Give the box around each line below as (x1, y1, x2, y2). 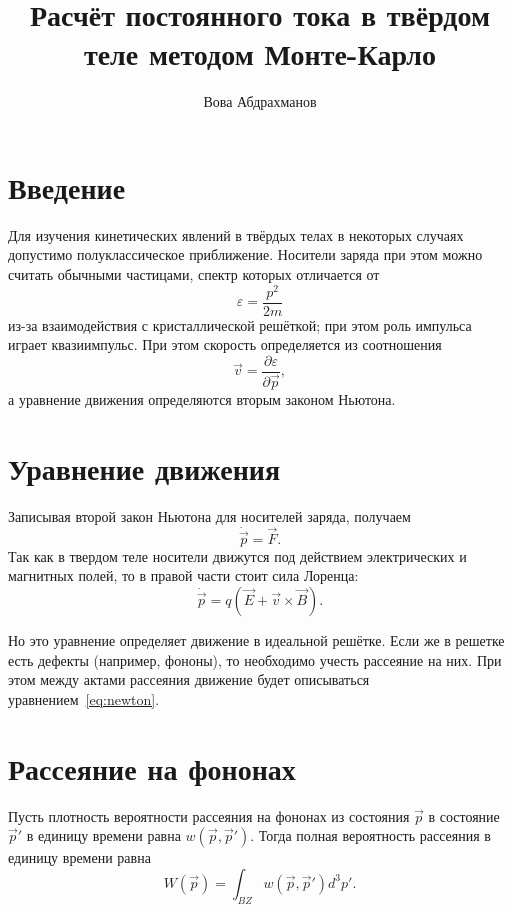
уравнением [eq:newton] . (8, 688, 160, 709)
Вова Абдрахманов (203, 91, 317, 112)
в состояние (428, 805, 500, 826)
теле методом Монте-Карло (83, 33, 437, 74)
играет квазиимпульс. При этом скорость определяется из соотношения (8, 334, 442, 355)
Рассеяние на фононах (8, 747, 296, 788)
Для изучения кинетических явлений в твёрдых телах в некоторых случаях (8, 224, 464, 245)
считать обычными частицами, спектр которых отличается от (8, 264, 380, 285)
